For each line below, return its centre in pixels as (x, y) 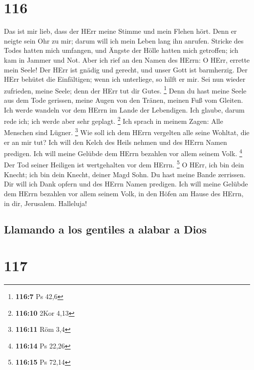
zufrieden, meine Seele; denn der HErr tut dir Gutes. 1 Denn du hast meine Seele (125, 90)
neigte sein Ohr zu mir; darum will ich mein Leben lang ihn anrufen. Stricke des (124, 40)
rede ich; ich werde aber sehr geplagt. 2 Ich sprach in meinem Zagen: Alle (114, 120)
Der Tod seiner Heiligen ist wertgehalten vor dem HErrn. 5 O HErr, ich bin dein (124, 164)
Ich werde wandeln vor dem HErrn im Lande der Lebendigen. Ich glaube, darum (124, 109)
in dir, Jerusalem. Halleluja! (45, 203)
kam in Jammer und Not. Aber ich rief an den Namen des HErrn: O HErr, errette (127, 59)
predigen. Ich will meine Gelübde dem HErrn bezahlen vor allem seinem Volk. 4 (123, 152)
